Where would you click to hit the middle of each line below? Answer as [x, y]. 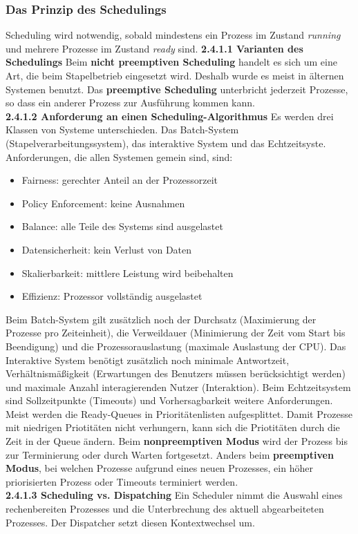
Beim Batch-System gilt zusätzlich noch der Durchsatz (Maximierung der [161, 319]
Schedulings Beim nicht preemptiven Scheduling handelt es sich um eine [171, 62]
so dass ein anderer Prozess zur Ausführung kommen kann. [130, 103]
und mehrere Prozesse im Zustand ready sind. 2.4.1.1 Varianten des [154, 48]
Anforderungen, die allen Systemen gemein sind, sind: [119, 156]
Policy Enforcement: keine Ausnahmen [103, 203]
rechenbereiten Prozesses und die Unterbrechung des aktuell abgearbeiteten [165, 509]
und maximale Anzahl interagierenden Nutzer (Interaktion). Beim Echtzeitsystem [178, 387]
